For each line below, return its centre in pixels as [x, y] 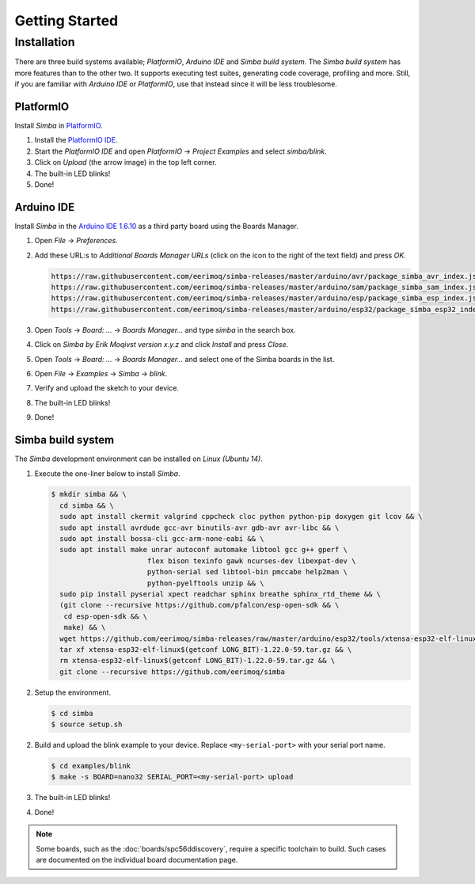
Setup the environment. [72, 692]
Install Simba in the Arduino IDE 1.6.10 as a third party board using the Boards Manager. [156, 226]
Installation [45, 42]
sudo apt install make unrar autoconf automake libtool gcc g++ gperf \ [204, 550]
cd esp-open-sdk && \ [106, 616]
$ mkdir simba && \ [89, 494]
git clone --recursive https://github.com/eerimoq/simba [172, 672]
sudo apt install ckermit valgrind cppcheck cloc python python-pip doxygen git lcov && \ [241, 516]
